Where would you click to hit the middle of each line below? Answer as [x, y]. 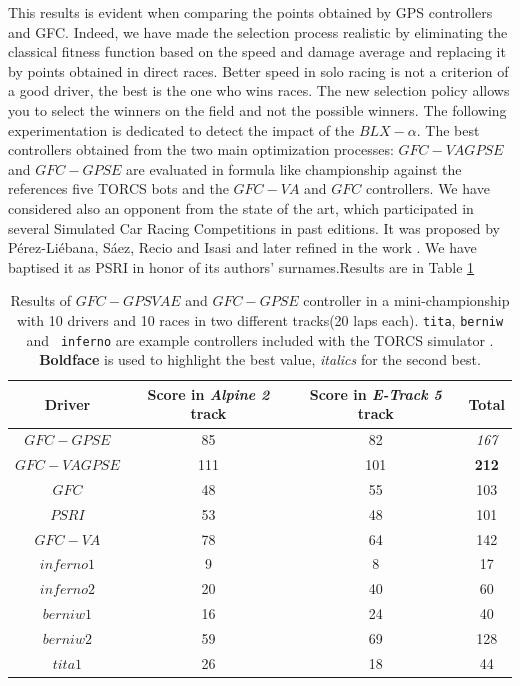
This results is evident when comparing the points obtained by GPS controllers [250, 12]
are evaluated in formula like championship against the [294, 168]
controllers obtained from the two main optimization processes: [201, 149]
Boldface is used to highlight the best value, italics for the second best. [260, 359]
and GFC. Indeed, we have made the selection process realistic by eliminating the [258, 31]
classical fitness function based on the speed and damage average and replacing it [257, 51]
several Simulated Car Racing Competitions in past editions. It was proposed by [254, 227]
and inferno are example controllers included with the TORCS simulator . [260, 339]
